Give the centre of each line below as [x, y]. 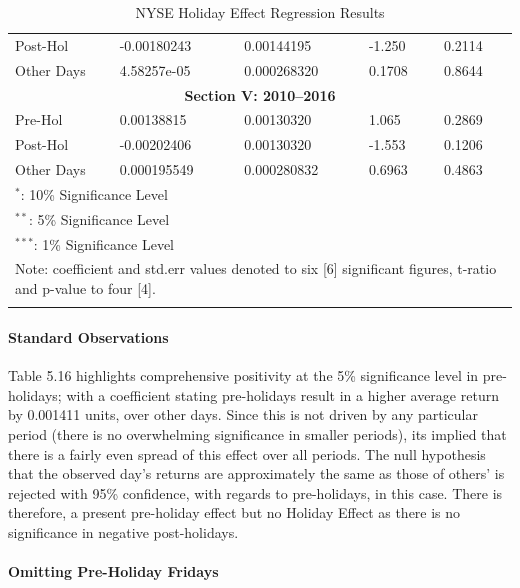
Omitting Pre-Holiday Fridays [113, 571]
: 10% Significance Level [94, 193]
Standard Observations [88, 336]
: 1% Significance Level [103, 243]
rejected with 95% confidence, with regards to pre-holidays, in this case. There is [255, 492]
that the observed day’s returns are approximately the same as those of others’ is [256, 473]
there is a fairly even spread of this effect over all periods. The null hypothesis [247, 453]
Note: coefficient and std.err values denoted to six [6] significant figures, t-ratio [256, 268]
